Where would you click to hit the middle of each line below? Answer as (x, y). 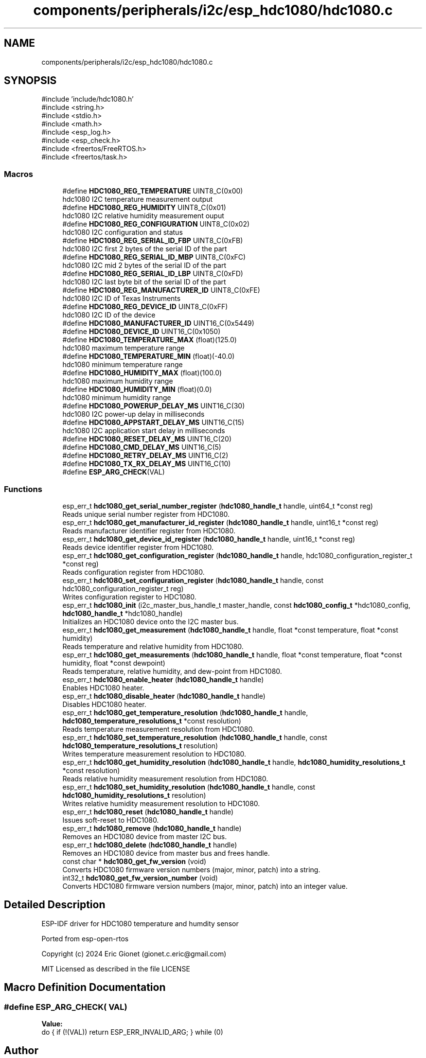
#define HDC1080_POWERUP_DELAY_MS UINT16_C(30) (154, 406)
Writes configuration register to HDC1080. (129, 597)
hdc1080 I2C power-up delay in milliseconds (133, 414)
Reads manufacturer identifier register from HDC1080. (149, 530)
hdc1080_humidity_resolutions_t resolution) (134, 795)
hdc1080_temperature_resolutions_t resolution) (140, 745)
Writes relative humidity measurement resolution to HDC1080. (161, 803)
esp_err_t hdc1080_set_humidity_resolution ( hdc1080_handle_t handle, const (189, 787)
